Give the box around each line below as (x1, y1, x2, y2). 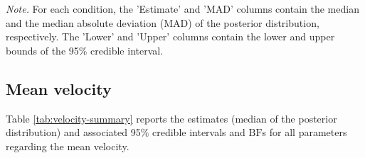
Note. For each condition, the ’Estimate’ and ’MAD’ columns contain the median (6, 1, 359, 16)
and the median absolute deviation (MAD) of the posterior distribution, (6, 15, 319, 30)
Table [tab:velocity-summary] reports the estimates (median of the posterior (6, 111, 337, 125)
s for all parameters (262, 125, 347, 140)
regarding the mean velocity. (6, 138, 129, 153)
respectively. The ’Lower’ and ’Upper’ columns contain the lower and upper (6, 29, 335, 44)
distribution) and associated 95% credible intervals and (6, 125, 245, 140)
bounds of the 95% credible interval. (6, 43, 164, 57)
